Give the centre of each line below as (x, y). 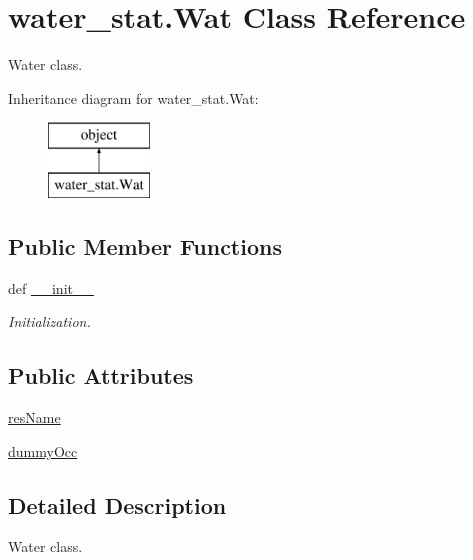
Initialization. (49, 321)
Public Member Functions (145, 245)
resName (34, 417)
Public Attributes (101, 375)
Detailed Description (117, 504)
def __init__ (51, 287)
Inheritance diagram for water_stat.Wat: (133, 97)
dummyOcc (43, 450)
